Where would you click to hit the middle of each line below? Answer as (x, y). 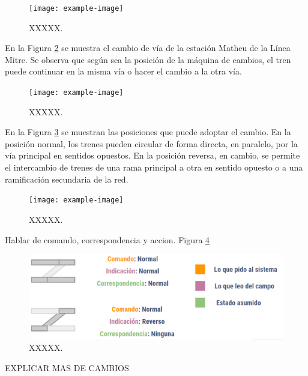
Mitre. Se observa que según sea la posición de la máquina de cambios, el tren (148, 59)
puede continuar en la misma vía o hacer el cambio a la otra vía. (123, 71)
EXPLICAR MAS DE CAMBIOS (67, 367)
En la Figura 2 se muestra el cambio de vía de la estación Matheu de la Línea (148, 48)
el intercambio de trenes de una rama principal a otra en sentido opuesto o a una (154, 167)
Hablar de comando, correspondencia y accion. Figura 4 (107, 239)
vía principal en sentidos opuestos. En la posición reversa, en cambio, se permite (152, 155)
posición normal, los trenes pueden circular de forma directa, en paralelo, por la (151, 143)
